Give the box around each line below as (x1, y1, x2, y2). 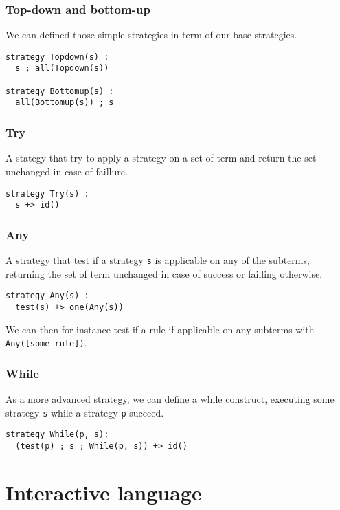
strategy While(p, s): (5, 430, 109, 440)
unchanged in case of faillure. (5, 164, 128, 178)
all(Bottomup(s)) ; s (15, 98, 114, 108)
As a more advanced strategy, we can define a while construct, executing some (5, 392, 335, 406)
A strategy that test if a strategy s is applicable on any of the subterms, (5, 253, 310, 267)
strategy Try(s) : (5, 188, 89, 199)
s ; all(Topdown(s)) (15, 63, 109, 74)
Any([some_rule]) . (5, 335, 87, 350)
